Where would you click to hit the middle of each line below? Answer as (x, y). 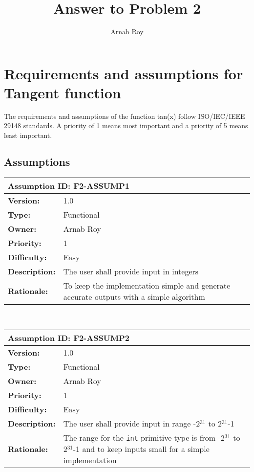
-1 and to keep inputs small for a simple (141, 449)
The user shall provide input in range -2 (132, 424)
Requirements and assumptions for (124, 73)
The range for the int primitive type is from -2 (144, 438)
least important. (28, 135)
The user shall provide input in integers (131, 271)
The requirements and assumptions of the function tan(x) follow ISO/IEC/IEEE (125, 116)
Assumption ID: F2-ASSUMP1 (69, 185)
